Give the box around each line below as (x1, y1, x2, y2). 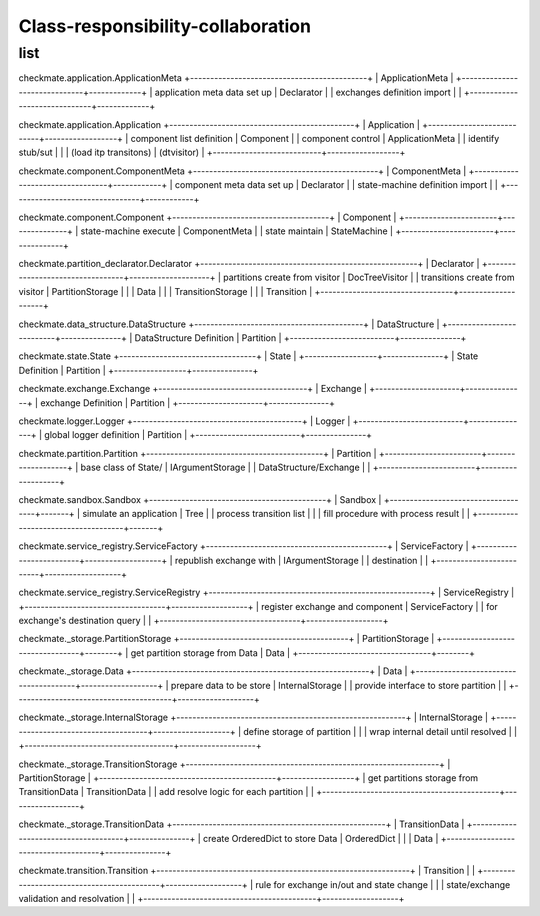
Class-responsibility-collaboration (18, 15, 312, 37)
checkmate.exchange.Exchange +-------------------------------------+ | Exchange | (18, 383, 367, 395)
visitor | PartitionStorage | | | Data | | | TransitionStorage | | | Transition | (18, 285, 313, 297)
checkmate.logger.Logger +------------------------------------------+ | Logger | (18, 415, 351, 427)
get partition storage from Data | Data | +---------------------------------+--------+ (130, 646, 475, 659)
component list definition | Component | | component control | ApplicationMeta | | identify (130, 132, 500, 144)
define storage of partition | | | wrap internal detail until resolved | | (243, 725, 518, 737)
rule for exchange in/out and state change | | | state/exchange (255, 878, 511, 890)
